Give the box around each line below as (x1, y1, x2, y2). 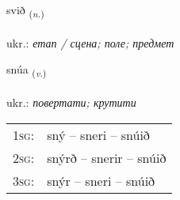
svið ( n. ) (6, 2, 44, 20)
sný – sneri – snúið (47, 125, 150, 144)
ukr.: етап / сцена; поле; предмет (6, 34, 174, 51)
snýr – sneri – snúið (47, 171, 155, 190)
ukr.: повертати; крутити (6, 94, 136, 111)
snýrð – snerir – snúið (47, 148, 167, 167)
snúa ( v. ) (6, 61, 47, 80)
